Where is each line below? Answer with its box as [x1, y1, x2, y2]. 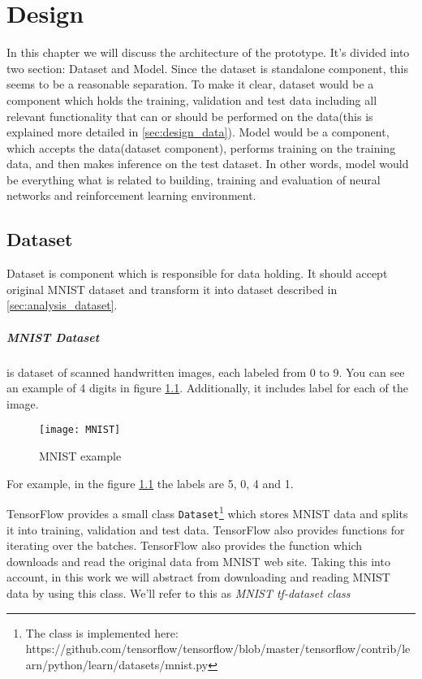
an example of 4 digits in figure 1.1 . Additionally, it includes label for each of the [6, 379, 408, 396]
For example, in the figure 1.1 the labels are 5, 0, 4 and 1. [6, 474, 294, 491]
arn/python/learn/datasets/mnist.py [25, 655, 209, 673]
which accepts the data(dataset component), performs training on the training [6, 139, 396, 156]
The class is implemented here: [25, 624, 179, 641]
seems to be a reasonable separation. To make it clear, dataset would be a [6, 76, 374, 93]
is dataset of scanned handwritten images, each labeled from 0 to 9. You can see [6, 363, 405, 380]
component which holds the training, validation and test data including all [6, 91, 377, 108]
